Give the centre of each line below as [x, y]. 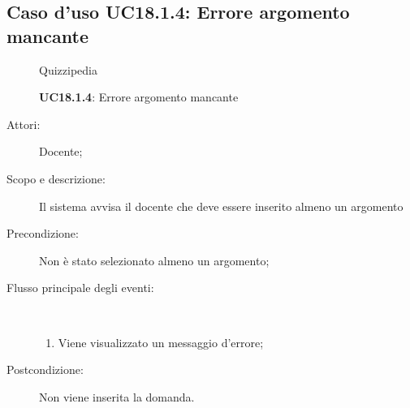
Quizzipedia [68, 69]
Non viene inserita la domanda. [117, 396]
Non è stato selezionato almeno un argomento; [154, 260]
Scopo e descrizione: [56, 178]
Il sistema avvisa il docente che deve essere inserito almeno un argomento [221, 206]
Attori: [24, 124]
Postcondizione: [45, 369]
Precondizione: [43, 233]
